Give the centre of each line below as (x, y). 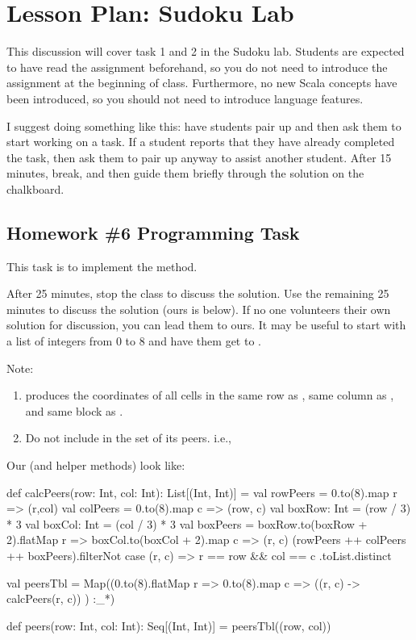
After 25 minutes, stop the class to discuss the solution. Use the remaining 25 (198, 293)
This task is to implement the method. (102, 266)
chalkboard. (35, 188)
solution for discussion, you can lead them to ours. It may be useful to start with (206, 325)
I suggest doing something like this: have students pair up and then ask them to (204, 125)
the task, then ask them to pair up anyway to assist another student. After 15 (199, 157)
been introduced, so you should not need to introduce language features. (185, 98)
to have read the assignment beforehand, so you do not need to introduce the (197, 67)
